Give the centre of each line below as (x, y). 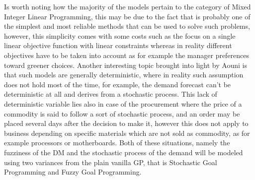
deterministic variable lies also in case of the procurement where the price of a (123, 103)
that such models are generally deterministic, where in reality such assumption (124, 75)
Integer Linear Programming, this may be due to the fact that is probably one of (127, 16)
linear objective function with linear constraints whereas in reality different (118, 45)
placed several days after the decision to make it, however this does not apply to (126, 123)
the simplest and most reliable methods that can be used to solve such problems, (127, 26)
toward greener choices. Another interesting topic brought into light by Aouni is (126, 65)
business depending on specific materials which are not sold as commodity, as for (127, 133)
